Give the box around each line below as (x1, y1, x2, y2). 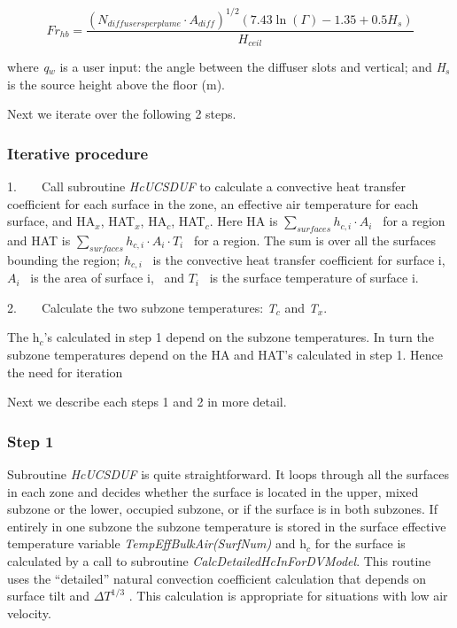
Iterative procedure (7, 142, 149, 164)
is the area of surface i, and (30, 268, 185, 287)
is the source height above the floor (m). (7, 74, 225, 93)
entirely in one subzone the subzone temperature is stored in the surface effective (7, 516, 446, 535)
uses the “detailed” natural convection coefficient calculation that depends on (7, 569, 427, 587)
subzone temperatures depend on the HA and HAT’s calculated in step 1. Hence (7, 345, 443, 363)
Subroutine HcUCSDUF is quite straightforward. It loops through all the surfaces (7, 465, 450, 483)
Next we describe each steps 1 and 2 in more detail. (7, 392, 287, 411)
